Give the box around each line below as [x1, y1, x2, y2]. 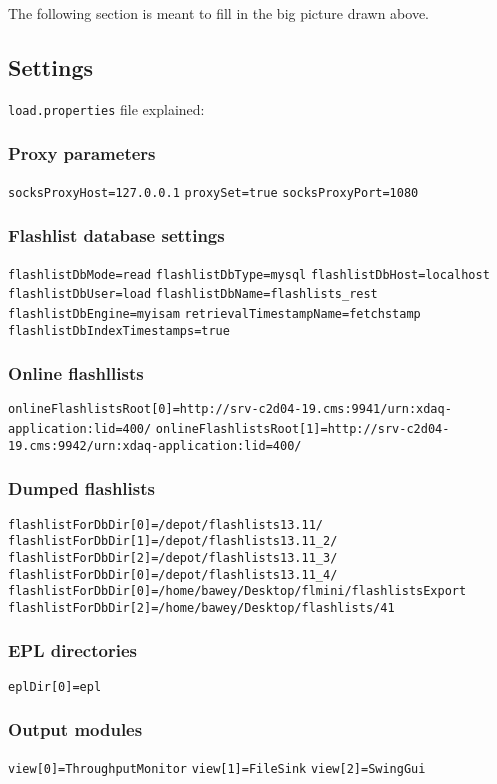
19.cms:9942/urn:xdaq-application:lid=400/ [8, 438, 302, 453]
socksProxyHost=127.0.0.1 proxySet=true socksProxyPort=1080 [8, 185, 419, 200]
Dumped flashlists [8, 476, 155, 501]
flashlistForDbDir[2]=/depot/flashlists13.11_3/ [8, 550, 338, 565]
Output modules [8, 717, 143, 742]
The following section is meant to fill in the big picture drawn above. [8, 3, 430, 23]
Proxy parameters [8, 141, 156, 166]
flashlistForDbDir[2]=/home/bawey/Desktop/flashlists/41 [8, 600, 395, 615]
